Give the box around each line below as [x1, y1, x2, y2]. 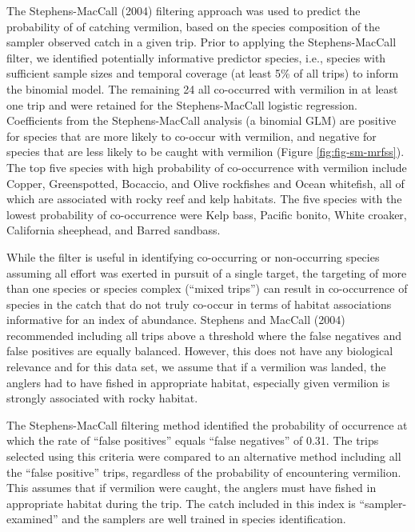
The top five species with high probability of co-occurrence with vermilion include [6, 158, 407, 175]
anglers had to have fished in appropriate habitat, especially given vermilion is [6, 374, 390, 390]
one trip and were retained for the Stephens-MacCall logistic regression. [6, 96, 357, 113]
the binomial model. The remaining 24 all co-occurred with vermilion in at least [6, 80, 398, 97]
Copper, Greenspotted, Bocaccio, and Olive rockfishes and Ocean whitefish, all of [6, 174, 405, 191]
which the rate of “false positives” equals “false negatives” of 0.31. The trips [6, 432, 379, 449]
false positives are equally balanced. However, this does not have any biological [6, 342, 393, 359]
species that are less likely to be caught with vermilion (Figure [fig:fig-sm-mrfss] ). [6, 143, 405, 160]
